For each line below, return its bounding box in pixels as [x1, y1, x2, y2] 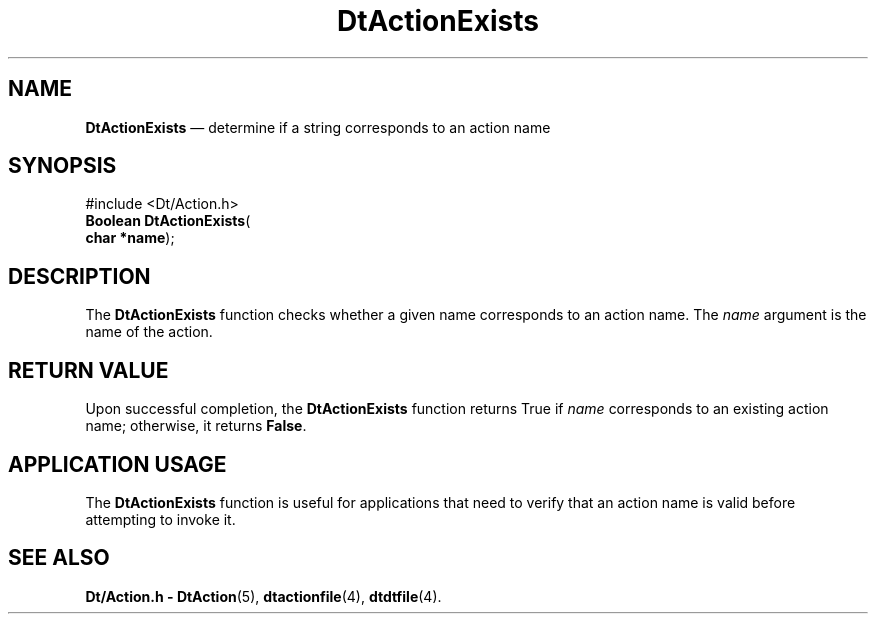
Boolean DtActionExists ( [85, 212, 251, 230]
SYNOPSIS [8, 153, 117, 179]
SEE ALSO [8, 545, 110, 571]
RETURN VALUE [8, 357, 169, 383]
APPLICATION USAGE [8, 451, 227, 477]
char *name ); [85, 229, 175, 247]
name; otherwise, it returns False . [85, 417, 307, 435]
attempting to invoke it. [85, 510, 236, 528]
